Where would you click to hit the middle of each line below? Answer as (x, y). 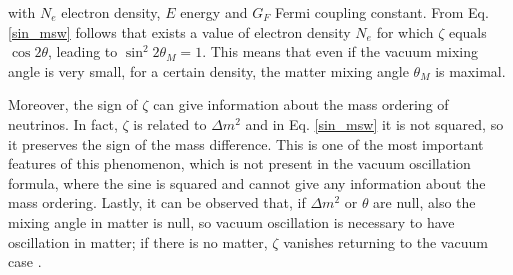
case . (25, 261)
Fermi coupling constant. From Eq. (381, 12)
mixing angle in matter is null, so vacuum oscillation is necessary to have (231, 221)
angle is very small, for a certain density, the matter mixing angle (208, 70)
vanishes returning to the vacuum (385, 241)
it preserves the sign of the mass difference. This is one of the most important (246, 143)
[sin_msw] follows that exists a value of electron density (179, 31)
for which (405, 31)
